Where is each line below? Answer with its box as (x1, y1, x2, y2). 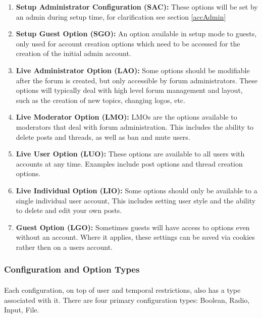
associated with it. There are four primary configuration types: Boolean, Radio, (4, 294, 250, 305)
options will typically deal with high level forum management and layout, (16, 85, 243, 95)
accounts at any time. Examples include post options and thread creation (16, 158, 243, 169)
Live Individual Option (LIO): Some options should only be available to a (16, 185, 257, 195)
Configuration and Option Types (4, 263, 140, 276)
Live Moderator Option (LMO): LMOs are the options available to (16, 112, 237, 122)
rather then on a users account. (16, 241, 113, 252)
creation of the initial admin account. (16, 48, 131, 59)
